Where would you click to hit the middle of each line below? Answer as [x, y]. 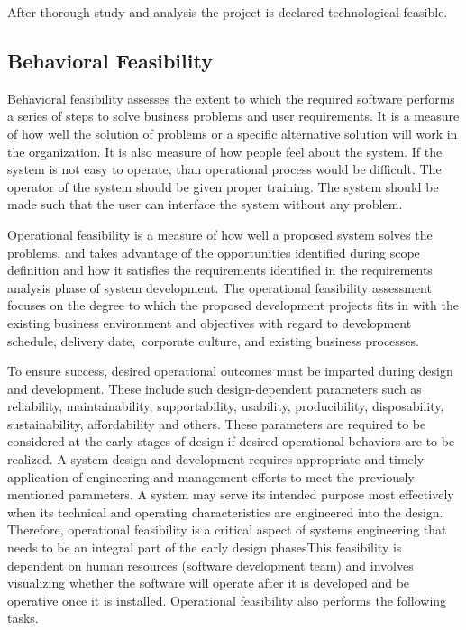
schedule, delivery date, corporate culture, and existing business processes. [213, 340]
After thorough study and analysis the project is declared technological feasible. [228, 12]
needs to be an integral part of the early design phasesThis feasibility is [205, 548]
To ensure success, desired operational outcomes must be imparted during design [230, 371]
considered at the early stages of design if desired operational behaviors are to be [231, 441]
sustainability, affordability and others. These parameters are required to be [217, 423]
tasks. [23, 618]
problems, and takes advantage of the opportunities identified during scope [214, 252]
